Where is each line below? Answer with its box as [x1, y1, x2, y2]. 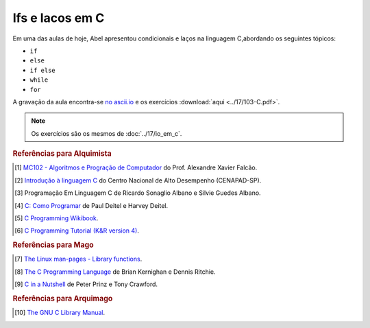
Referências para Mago [12, 240, 94, 250]
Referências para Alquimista [12, 149, 112, 159]
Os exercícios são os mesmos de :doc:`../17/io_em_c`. [31, 129, 182, 137]
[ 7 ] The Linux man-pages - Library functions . [14, 255, 143, 263]
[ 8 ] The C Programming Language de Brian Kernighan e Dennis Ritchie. [14, 268, 216, 276]
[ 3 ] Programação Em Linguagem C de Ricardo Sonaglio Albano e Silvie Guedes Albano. [14, 189, 261, 197]
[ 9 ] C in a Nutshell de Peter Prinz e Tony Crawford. [14, 280, 158, 288]
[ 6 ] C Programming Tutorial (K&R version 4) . [14, 226, 140, 235]
